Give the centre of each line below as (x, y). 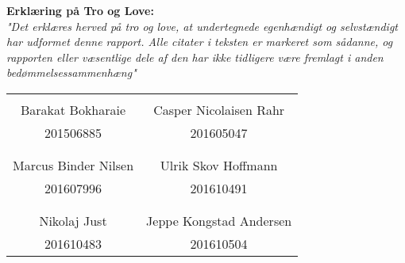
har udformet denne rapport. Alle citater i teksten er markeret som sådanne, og (200, 42)
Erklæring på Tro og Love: (80, 10)
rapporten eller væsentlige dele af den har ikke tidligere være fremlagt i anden (195, 57)
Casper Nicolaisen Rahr (219, 109)
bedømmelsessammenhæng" (71, 72)
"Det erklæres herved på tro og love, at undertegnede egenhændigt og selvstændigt (202, 26)
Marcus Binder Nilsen (73, 165)
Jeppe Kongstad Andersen (219, 220)
